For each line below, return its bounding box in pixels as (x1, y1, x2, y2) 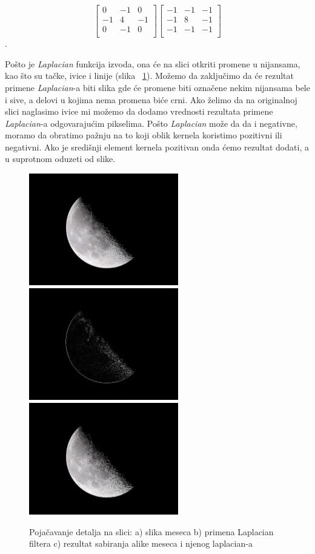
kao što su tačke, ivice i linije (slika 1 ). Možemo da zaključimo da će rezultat (5, 69, 294, 82)
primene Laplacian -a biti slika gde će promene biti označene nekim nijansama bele (5, 81, 310, 93)
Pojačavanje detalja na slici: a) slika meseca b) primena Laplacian (29, 525, 274, 538)
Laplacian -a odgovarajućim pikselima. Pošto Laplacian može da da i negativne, (5, 117, 297, 129)
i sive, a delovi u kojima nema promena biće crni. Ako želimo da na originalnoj (5, 93, 297, 106)
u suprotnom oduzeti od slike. (5, 152, 116, 165)
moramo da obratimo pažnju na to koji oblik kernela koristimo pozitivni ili (5, 129, 282, 141)
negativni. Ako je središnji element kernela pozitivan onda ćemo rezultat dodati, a (5, 140, 309, 153)
